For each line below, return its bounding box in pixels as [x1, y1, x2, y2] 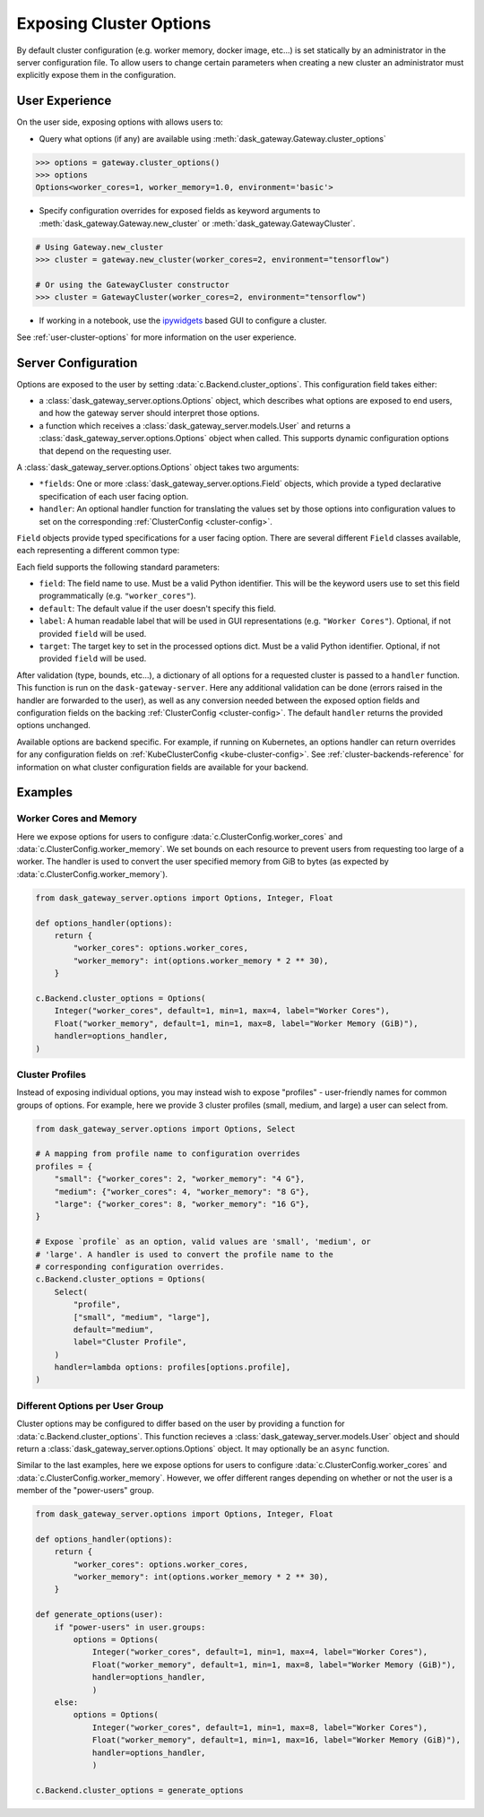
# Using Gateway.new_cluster [35, 242, 164, 252]
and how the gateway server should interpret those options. [39, 408, 260, 419]
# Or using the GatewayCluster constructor [35, 279, 230, 290]
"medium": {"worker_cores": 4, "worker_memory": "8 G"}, [54, 1187, 310, 1196]
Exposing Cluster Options [16, 13, 212, 33]
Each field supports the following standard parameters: [16, 561, 220, 572]
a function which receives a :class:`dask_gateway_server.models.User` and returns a [39, 420, 351, 430]
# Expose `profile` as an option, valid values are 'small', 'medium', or [35, 1237, 372, 1247]
